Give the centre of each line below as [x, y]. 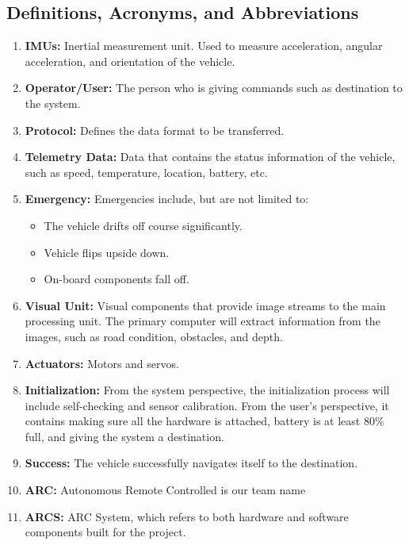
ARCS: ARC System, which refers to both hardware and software [187, 516]
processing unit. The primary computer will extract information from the [203, 321]
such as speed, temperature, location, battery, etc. [146, 172]
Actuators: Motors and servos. [102, 363]
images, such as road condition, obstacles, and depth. [154, 336]
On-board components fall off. [117, 279]
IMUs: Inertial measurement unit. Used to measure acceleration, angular [204, 46]
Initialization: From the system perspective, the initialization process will [207, 390]
